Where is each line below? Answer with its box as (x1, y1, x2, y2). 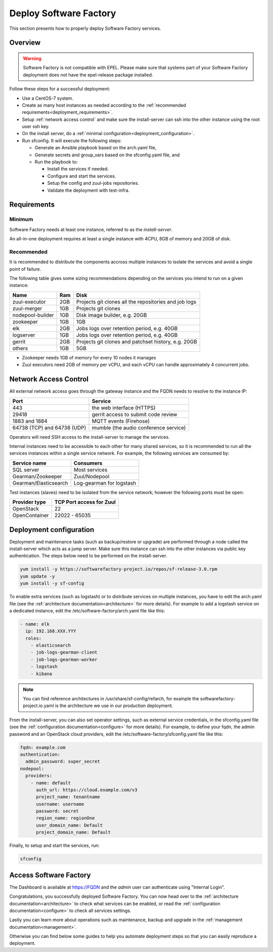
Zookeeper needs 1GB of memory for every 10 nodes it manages (22, 354, 156, 360)
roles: (25, 635, 42, 641)
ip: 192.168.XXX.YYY (25, 628, 76, 634)
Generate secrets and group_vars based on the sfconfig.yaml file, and (34, 152, 180, 158)
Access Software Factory (9, 871, 91, 879)
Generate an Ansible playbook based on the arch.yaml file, (34, 145, 157, 151)
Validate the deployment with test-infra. (47, 187, 130, 193)
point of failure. (9, 266, 41, 272)
